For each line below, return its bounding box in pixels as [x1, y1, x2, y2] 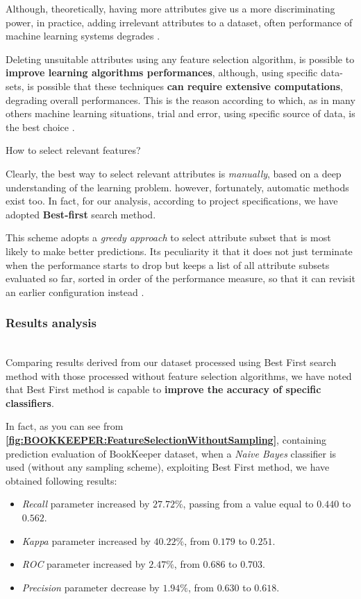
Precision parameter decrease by [22, 580, 160, 594]
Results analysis [6, 314, 96, 331]
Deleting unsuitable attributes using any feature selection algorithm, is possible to [6, 51, 355, 66]
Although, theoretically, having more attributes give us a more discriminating [6, 1, 335, 15]
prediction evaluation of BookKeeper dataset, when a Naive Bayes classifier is [6, 446, 337, 460]
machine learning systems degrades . [6, 28, 160, 43]
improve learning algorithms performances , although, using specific [6, 65, 318, 80]
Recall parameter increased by [22, 496, 150, 511]
